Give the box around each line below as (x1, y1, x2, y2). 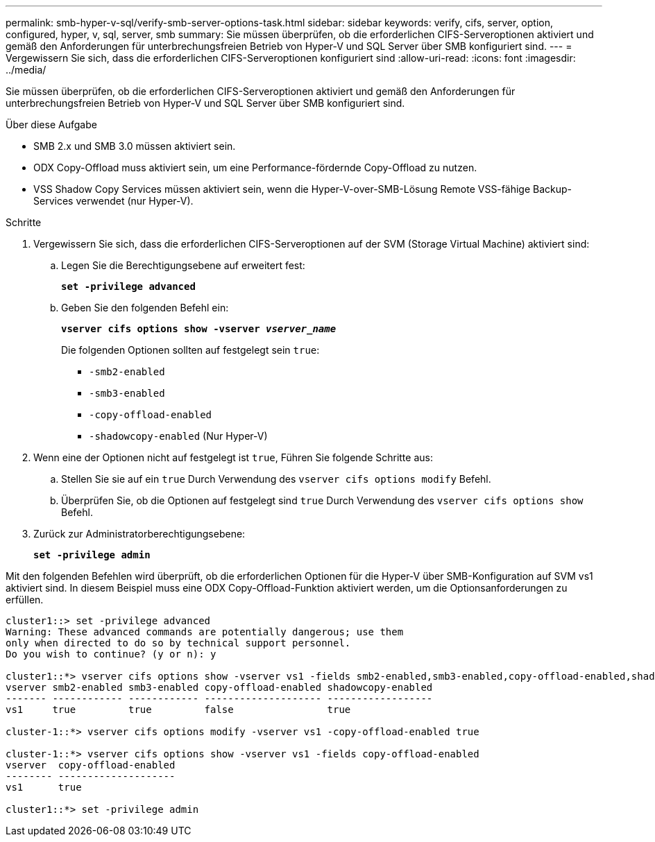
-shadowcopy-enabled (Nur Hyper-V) (89, 430, 268, 442)
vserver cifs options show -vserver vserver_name (61, 323, 337, 334)
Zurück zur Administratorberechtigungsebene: (33, 528, 246, 540)
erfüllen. (6, 594, 44, 605)
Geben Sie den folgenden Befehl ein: (61, 302, 229, 313)
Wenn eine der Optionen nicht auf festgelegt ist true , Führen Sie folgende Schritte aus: (33, 452, 433, 463)
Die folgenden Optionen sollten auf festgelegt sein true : (61, 344, 320, 356)
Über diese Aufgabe (6, 119, 97, 130)
